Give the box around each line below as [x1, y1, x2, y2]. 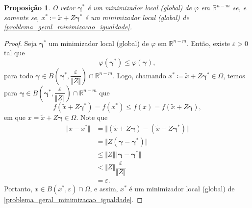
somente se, [4, 12, 39, 22]
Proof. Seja [4, 38, 37, 48]
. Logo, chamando [112, 70, 166, 80]
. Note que [76, 112, 108, 122]
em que [4, 112, 25, 122]
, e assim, [90, 183, 118, 193]
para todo [4, 70, 33, 80]
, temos [223, 70, 245, 80]
